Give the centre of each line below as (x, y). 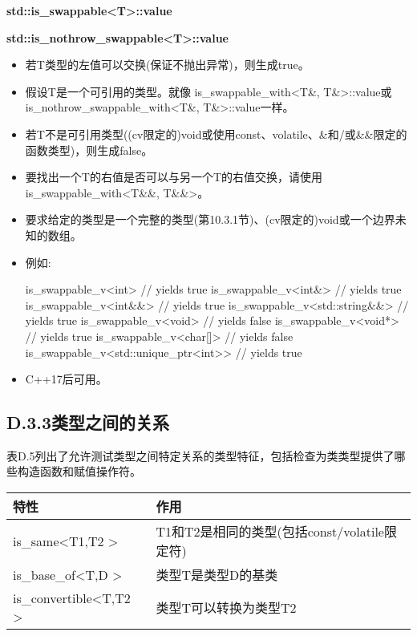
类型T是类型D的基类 (217, 575)
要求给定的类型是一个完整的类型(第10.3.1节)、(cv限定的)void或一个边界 (210, 219)
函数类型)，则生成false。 (89, 150)
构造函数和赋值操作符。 (79, 471)
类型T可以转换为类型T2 (226, 608)
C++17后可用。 (66, 379)
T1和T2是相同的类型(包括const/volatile (270, 532)
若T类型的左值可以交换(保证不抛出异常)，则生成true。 (167, 65)
